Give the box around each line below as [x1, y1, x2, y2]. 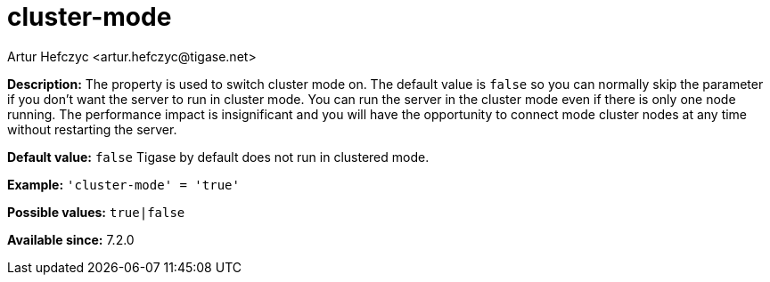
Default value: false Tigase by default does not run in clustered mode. [7, 149, 430, 165]
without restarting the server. [7, 121, 177, 137]
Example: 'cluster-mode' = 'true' [7, 176, 240, 192]
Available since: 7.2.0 [7, 231, 135, 247]
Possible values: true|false [7, 204, 185, 220]
